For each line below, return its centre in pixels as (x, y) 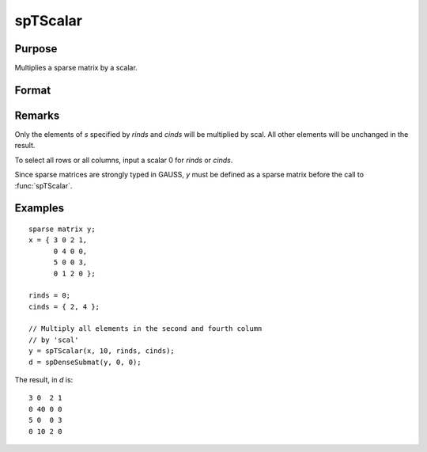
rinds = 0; (50, 296)
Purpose (36, 49)
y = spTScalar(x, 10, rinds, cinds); (102, 351)
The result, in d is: (44, 380)
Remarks (37, 115)
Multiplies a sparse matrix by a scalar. (76, 68)
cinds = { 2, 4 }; (64, 306)
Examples (40, 209)
